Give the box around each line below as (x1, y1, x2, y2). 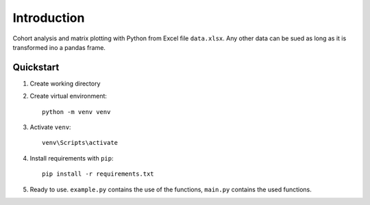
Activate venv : (29, 123, 71, 131)
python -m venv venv (42, 108, 111, 115)
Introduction (12, 10, 85, 25)
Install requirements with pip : (29, 154, 114, 162)
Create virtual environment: (29, 92, 108, 100)
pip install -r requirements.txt (42, 170, 154, 178)
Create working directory (29, 79, 101, 87)
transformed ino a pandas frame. (12, 43, 106, 51)
